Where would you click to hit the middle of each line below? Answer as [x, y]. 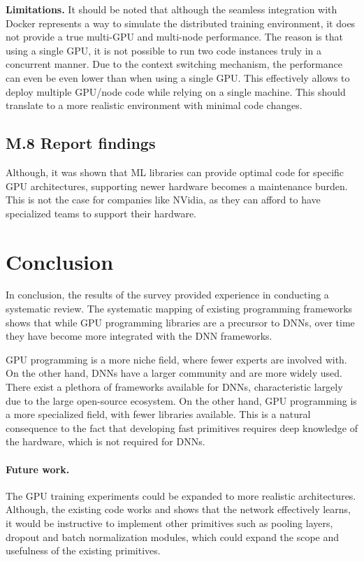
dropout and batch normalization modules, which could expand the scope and [173, 536]
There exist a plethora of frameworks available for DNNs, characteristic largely [174, 387]
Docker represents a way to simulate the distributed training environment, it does [181, 23]
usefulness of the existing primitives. [83, 550]
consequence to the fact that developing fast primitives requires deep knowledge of [182, 427]
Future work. [38, 469]
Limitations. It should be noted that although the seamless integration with [172, 9]
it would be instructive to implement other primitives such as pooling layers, [169, 523]
